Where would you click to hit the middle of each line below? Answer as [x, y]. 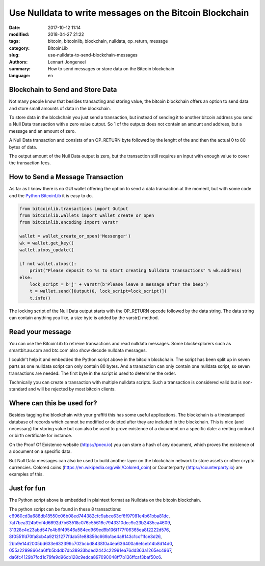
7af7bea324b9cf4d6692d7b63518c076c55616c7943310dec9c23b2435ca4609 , [90, 523]
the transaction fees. [30, 163]
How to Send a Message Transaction [66, 177]
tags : [14, 41]
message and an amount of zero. [42, 131]
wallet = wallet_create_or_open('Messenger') [75, 236]
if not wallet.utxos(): [48, 264]
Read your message [40, 332]
